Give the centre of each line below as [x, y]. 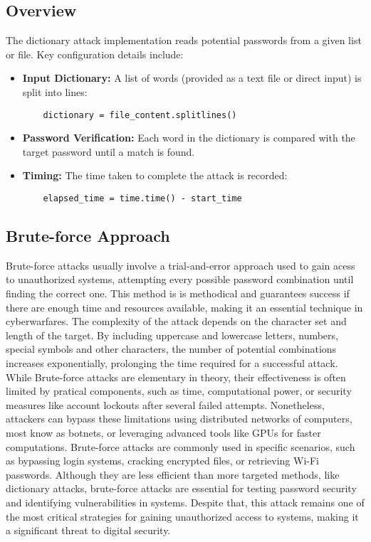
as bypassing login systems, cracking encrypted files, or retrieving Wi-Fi [162, 461]
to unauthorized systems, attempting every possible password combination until [180, 279]
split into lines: [55, 91]
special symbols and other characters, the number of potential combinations [171, 349]
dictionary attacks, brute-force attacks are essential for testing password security [181, 488]
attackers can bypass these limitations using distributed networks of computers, [179, 419]
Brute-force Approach [88, 236]
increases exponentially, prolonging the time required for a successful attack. [172, 363]
